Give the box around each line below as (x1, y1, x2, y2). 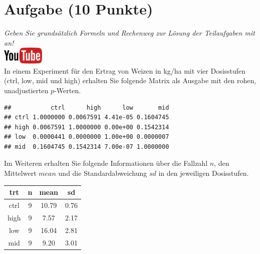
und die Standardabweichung (58, 168, 147, 178)
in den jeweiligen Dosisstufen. (158, 168, 249, 178)
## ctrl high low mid (4, 104, 169, 111)
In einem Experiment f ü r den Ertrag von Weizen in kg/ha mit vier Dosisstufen (4, 65, 246, 76)
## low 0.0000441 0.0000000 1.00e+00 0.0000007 (4, 133, 169, 141)
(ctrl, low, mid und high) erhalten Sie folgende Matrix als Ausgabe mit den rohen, (4, 75, 256, 86)
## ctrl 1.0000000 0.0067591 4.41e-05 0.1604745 (4, 114, 169, 121)
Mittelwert (4, 168, 37, 178)
